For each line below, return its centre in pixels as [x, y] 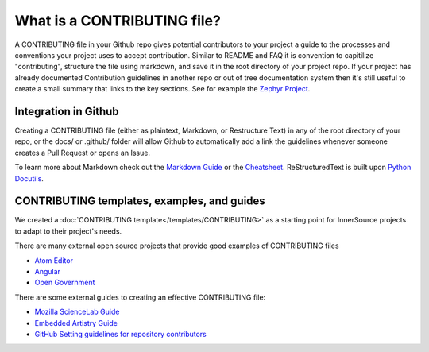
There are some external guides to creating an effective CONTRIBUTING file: [140, 297]
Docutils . [29, 178]
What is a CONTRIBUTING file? [118, 21]
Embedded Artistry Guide [76, 323]
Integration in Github [67, 111]
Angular [48, 272]
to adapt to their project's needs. [68, 231]
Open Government [65, 283]
